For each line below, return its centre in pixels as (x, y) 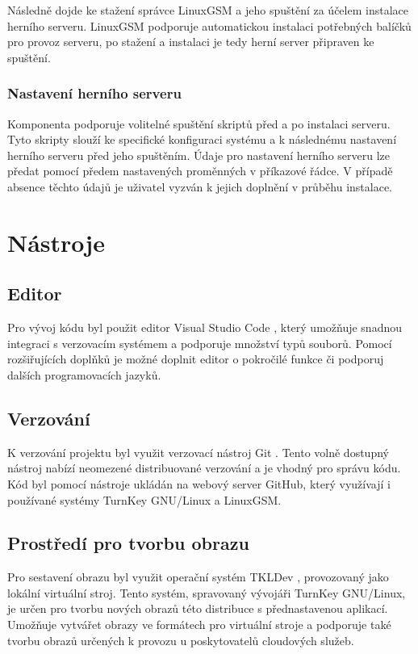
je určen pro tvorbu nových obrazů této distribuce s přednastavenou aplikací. (198, 608)
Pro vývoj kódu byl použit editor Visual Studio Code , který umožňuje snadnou (205, 327)
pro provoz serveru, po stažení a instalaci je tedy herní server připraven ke (191, 42)
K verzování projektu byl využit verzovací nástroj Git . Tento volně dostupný (198, 452)
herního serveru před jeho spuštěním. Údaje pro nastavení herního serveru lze (199, 155)
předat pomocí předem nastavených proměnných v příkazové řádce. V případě (200, 171)
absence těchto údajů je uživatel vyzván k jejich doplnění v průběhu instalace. (200, 186)
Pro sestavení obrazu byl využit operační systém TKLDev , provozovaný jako (198, 577)
